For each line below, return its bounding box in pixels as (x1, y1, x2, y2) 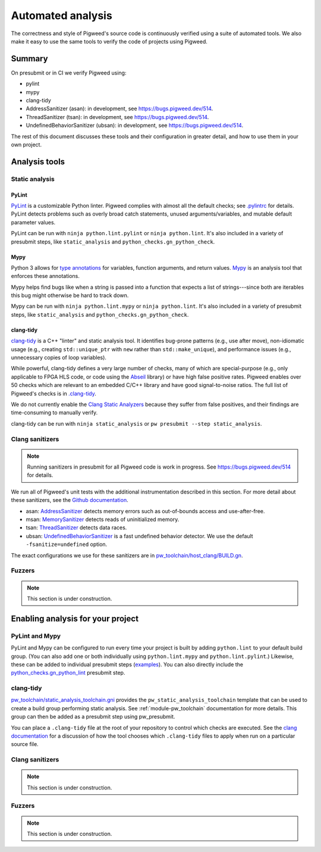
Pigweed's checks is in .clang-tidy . (11, 390, 96, 397)
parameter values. (11, 219, 56, 226)
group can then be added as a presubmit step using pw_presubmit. (11, 713, 175, 720)
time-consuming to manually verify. (11, 409, 98, 416)
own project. (11, 141, 42, 148)
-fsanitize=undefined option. (26, 541, 108, 548)
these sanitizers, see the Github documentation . (11, 497, 128, 504)
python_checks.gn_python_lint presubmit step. (11, 669, 125, 676)
